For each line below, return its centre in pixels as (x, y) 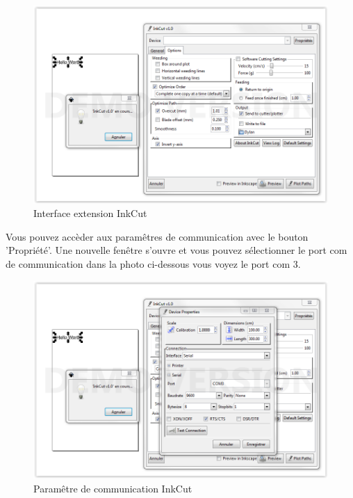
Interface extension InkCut (90, 213)
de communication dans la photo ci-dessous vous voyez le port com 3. (153, 263)
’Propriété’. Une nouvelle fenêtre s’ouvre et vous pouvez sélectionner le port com (176, 250)
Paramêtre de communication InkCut (113, 488)
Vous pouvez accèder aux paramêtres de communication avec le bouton (157, 236)
